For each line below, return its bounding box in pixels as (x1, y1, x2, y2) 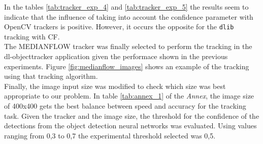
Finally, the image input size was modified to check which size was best (4, 80, 226, 91)
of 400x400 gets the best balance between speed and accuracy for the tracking (4, 101, 246, 111)
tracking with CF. (4, 31, 60, 41)
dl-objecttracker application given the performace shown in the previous (4, 51, 228, 62)
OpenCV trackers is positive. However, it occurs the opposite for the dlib (4, 21, 234, 32)
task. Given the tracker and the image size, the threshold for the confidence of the (4, 110, 259, 121)
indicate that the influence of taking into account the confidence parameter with (4, 11, 253, 22)
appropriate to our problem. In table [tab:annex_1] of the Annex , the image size (4, 90, 254, 101)
